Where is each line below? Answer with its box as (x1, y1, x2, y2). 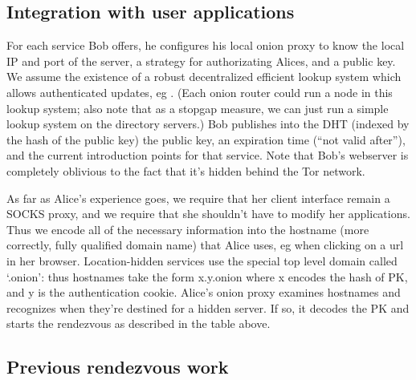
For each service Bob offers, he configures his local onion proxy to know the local (6, 37, 405, 54)
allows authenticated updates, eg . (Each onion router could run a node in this (6, 83, 393, 100)
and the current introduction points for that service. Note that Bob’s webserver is (6, 147, 409, 164)
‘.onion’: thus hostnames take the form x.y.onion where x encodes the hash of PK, (6, 268, 408, 285)
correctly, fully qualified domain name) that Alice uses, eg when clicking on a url (6, 236, 404, 253)
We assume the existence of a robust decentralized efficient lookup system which (6, 68, 402, 85)
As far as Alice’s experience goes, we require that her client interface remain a (6, 189, 390, 206)
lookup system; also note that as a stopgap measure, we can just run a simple (6, 99, 389, 116)
